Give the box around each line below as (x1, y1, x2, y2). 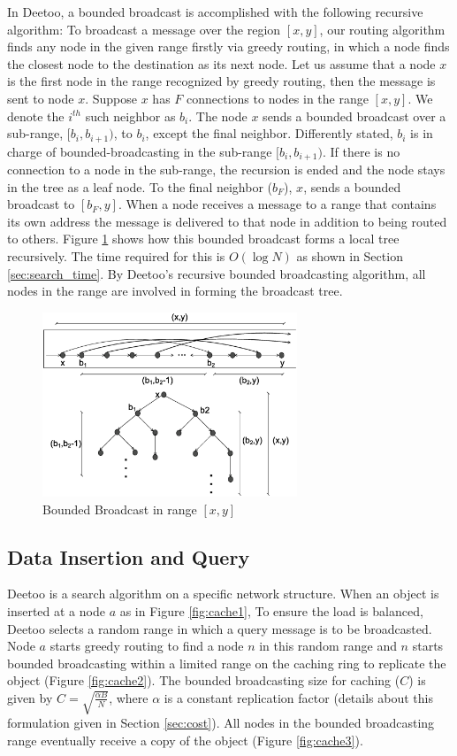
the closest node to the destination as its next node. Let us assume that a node (7, 54, 436, 73)
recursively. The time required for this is (7, 247, 225, 266)
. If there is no (322, 142, 400, 160)
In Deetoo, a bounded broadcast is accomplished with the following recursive (7, 3, 423, 20)
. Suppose (85, 89, 138, 107)
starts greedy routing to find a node (50, 636, 244, 655)
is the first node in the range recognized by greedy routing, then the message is (7, 72, 436, 90)
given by (7, 688, 53, 706)
